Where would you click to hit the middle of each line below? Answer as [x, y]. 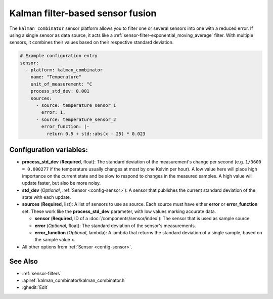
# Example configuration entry [59, 56]
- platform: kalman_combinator [64, 70]
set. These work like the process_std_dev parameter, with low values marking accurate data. [119, 211]
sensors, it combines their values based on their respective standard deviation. [92, 42]
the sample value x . [55, 240]
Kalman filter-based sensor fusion [83, 13]
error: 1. [53, 112]
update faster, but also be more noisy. [61, 183]
